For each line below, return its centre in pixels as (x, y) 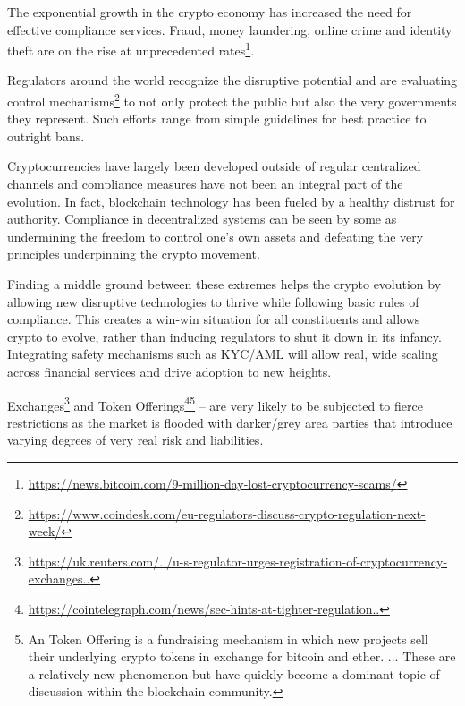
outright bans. (46, 136)
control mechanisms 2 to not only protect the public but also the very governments (232, 100)
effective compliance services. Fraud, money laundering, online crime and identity (230, 29)
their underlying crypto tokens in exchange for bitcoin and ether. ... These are (242, 656)
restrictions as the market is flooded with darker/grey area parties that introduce (230, 422)
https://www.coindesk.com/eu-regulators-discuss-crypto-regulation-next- (227, 513)
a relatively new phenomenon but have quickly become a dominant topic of (234, 673)
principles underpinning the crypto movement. (134, 254)
